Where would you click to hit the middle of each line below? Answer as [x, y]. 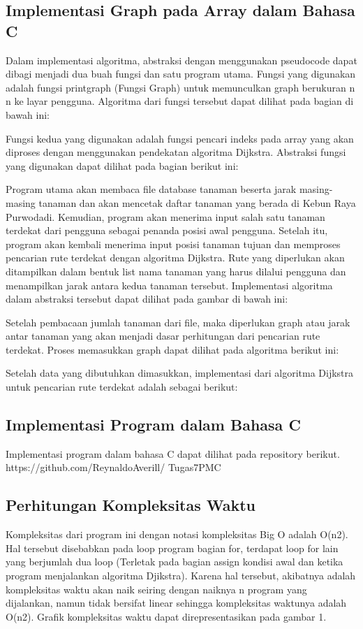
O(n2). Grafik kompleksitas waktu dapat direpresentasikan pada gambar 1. [166, 616]
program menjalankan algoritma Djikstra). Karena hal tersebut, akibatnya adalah [181, 576]
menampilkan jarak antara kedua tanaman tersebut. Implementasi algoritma [169, 285]
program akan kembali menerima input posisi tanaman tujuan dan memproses [173, 244]
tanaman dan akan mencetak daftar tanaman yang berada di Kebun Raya [197, 202]
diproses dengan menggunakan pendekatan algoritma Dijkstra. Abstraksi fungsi [176, 152]
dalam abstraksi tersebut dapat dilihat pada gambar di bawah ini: [147, 299]
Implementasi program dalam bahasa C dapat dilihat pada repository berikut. [173, 453]
